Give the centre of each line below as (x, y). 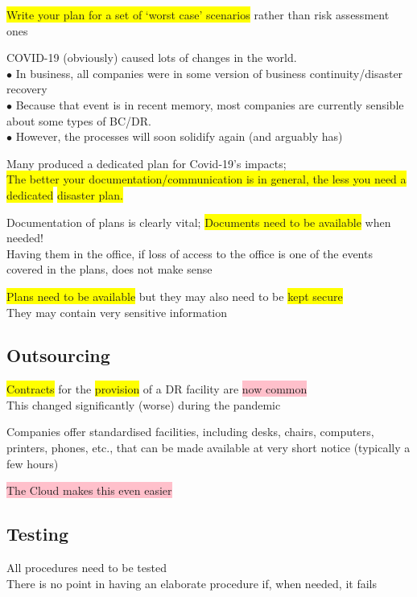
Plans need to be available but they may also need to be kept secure (175, 296)
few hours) (33, 463)
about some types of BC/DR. (79, 120)
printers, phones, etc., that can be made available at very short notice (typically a (208, 448)
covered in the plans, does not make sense (109, 269)
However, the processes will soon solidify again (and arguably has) (179, 136)
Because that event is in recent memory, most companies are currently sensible (210, 104)
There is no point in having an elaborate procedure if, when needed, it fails (192, 583)
